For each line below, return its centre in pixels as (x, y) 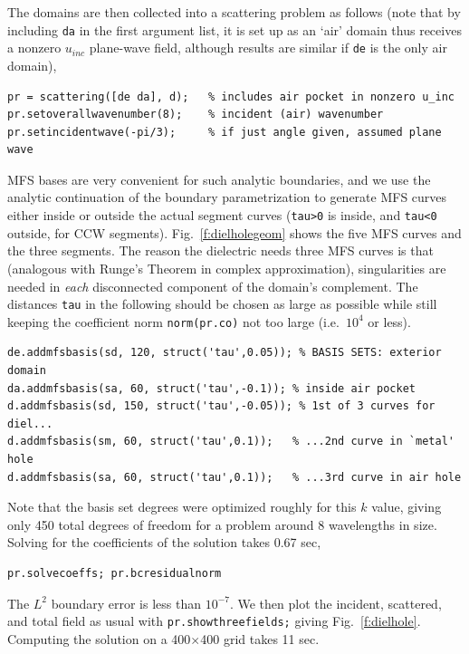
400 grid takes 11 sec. (260, 638)
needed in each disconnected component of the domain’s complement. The (213, 286)
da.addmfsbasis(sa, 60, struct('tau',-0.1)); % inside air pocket (212, 388)
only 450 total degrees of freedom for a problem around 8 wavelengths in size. (222, 524)
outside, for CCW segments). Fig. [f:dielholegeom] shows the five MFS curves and (234, 232)
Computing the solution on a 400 (99, 638)
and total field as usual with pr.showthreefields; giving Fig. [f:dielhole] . (214, 621)
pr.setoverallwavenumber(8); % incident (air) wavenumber (196, 115)
